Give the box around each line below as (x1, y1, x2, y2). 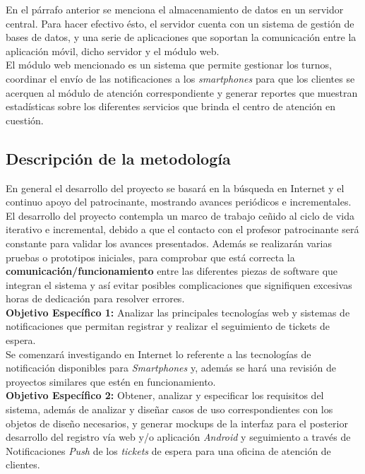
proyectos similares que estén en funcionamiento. (6, 374, 216, 389)
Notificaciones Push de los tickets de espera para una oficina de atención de (6, 443, 331, 458)
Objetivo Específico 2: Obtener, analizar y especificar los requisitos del (6, 388, 324, 403)
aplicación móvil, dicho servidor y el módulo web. (6, 43, 220, 58)
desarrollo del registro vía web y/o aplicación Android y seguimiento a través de (6, 429, 351, 444)
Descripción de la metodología (6, 147, 231, 169)
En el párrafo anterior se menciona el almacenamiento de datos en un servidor (6, 2, 344, 16)
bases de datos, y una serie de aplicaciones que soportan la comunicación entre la (6, 30, 357, 45)
